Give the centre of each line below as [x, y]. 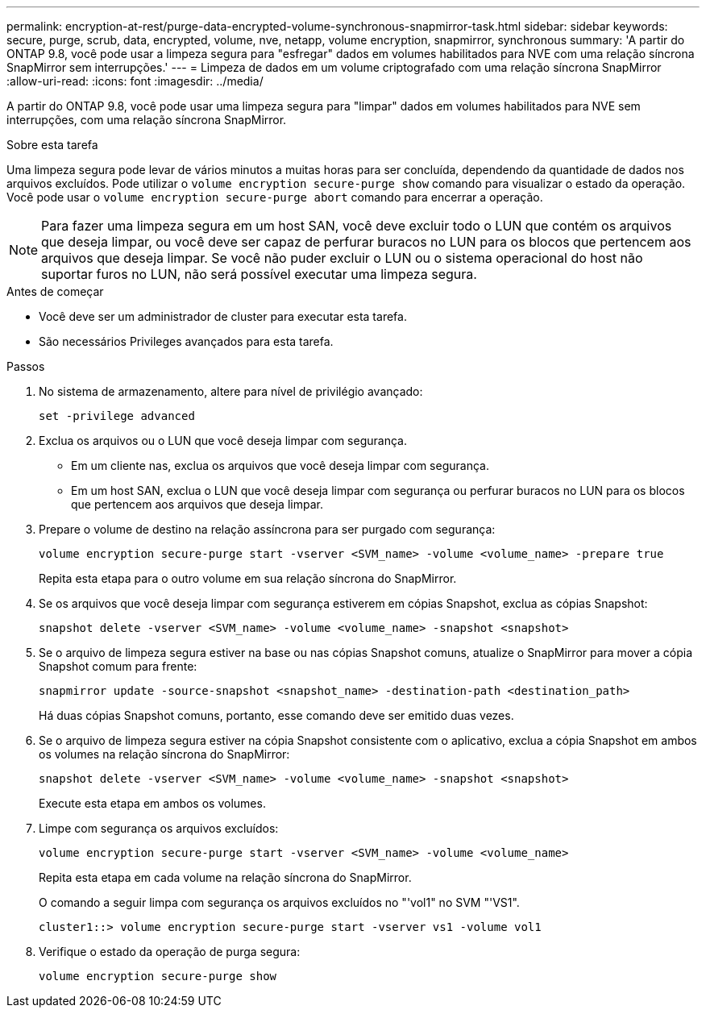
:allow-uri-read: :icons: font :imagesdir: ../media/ [135, 81]
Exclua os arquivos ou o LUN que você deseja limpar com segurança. [223, 441]
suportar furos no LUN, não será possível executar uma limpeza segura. [259, 274]
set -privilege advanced [117, 416]
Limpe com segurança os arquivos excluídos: [159, 828]
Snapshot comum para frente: [118, 666]
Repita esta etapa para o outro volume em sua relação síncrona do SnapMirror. [248, 578]
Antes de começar [55, 291]
